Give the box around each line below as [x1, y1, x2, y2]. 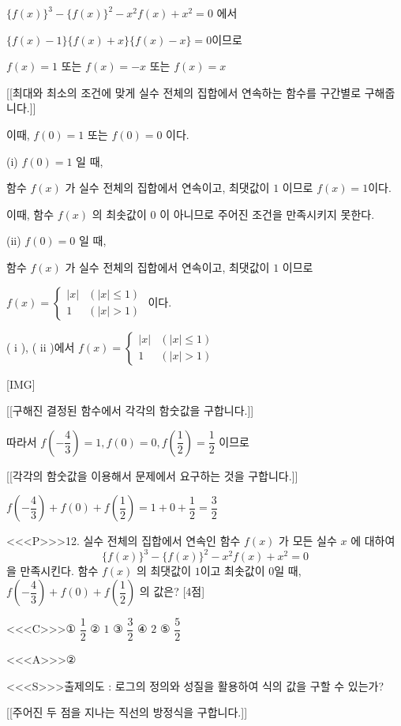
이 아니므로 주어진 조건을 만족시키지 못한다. [159, 205, 375, 222]
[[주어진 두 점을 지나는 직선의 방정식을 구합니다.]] [6, 704, 248, 720]
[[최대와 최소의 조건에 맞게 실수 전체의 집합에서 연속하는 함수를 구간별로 [6, 84, 362, 100]
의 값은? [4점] [139, 583, 205, 599]
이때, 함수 [6, 205, 54, 222]
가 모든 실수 [279, 532, 337, 549]
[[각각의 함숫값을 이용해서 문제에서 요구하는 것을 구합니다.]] [6, 467, 298, 483]
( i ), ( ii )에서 [6, 338, 75, 355]
